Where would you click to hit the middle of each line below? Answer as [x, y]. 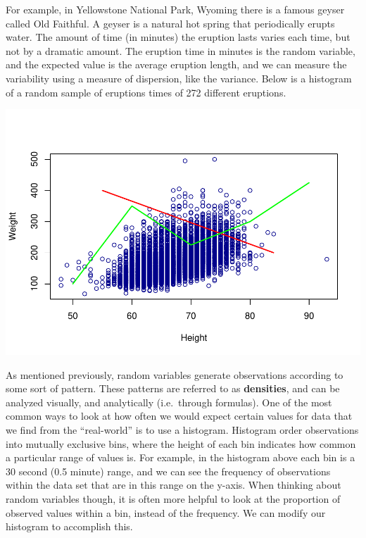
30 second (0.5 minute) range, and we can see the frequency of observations [168, 471]
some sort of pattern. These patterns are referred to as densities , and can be [173, 388]
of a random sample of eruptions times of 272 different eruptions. [146, 92]
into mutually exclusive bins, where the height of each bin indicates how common [181, 443]
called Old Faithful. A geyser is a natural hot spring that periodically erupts [170, 23]
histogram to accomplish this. [69, 526]
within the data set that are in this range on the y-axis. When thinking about [173, 485]
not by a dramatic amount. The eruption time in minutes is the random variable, [181, 50]
